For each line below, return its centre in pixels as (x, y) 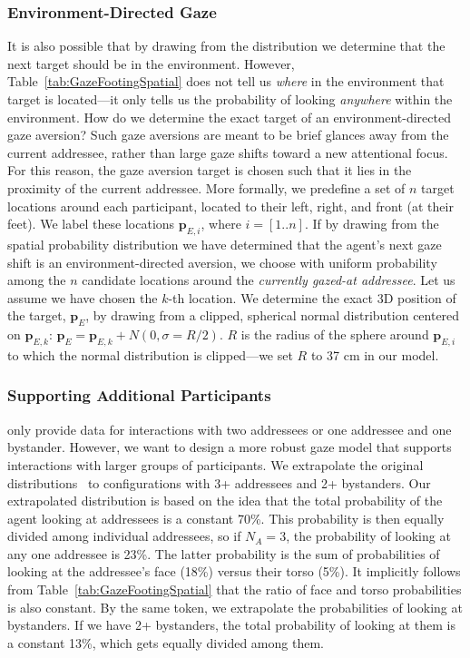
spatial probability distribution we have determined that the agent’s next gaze (225, 244)
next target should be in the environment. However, (151, 63)
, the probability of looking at (368, 536)
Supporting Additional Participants (139, 395)
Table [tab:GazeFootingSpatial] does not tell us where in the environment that (226, 81)
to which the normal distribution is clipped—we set (150, 354)
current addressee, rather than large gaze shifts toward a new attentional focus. (228, 152)
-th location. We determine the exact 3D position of (312, 297)
